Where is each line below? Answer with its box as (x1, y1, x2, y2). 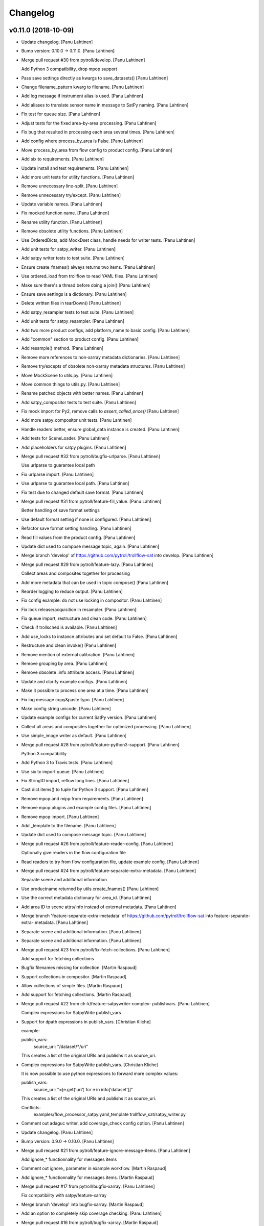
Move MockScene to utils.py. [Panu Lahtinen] (21, 372, 113, 378)
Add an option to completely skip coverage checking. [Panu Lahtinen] (21, 1210, 162, 1216)
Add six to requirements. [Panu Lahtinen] (21, 156, 104, 162)
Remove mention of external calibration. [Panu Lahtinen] (21, 651, 135, 657)
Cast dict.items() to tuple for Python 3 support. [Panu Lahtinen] (21, 787, 149, 792)
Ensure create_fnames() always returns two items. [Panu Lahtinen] (21, 264, 155, 270)
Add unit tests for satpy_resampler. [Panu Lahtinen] (21, 318, 125, 324)
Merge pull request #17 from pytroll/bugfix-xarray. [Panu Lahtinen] (21, 1183, 155, 1189)
